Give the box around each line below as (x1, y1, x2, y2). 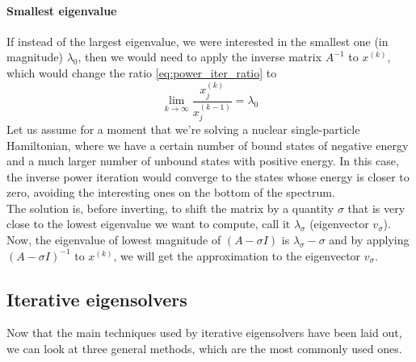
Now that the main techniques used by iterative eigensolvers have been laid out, (6, 324, 402, 341)
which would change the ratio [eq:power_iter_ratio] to (6, 64, 277, 81)
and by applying (329, 231, 410, 248)
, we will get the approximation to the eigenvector (113, 247, 361, 264)
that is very (347, 199, 405, 216)
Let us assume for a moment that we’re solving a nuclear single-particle (6, 120, 360, 137)
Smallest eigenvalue (6, 2, 117, 19)
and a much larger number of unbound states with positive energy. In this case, (6, 152, 399, 169)
